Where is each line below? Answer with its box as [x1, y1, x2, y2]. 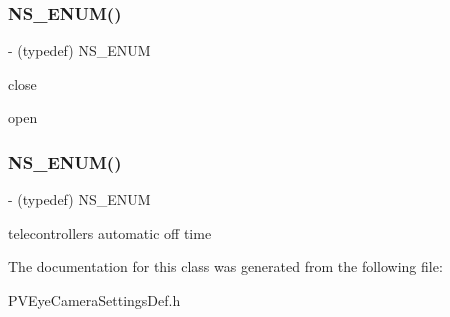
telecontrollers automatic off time [8, 222, 212, 243]
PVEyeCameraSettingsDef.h [8, 290, 181, 310]
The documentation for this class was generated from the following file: [8, 256, 443, 277]
